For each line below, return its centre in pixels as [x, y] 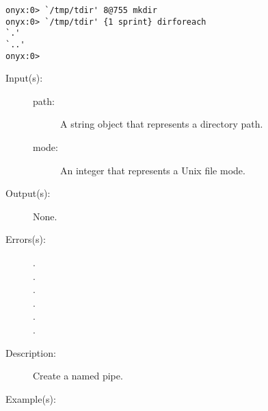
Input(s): [24, 78]
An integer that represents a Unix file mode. [153, 170]
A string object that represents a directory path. [162, 124]
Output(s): [28, 193]
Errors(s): [26, 239]
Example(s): [31, 398]
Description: [31, 352]
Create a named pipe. [78, 376]
